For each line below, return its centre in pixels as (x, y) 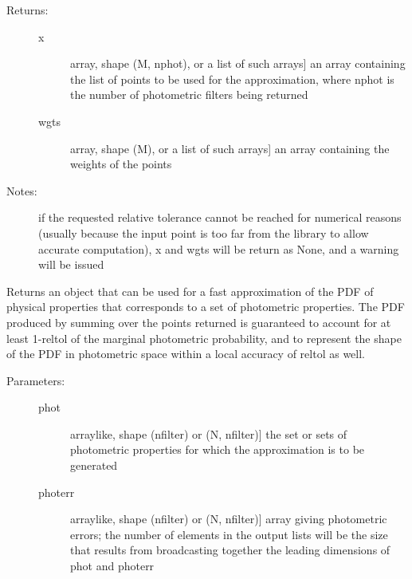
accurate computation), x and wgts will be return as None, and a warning (219, 248)
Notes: (22, 190)
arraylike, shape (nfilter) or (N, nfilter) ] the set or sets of (209, 433)
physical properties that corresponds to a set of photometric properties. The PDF (206, 307)
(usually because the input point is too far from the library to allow (204, 232)
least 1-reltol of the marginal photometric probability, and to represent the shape (204, 338)
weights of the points (121, 164)
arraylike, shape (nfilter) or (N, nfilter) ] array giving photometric (229, 519)
